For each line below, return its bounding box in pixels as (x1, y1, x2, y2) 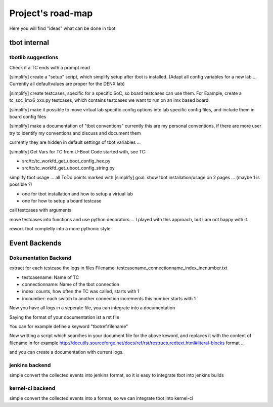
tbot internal (9, 38, 49, 47)
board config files (9, 114, 47, 120)
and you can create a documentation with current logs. (9, 349, 124, 355)
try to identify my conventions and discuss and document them (9, 130, 141, 136)
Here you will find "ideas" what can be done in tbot (9, 25, 116, 31)
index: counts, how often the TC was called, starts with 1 (22, 289, 140, 295)
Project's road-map (9, 8, 93, 19)
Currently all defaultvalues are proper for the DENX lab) (9, 81, 125, 87)
